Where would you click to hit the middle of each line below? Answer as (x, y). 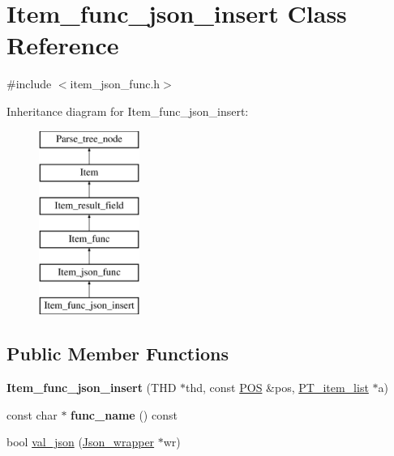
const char (32, 414)
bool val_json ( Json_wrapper (81, 442)
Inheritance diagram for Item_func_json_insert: (128, 111)
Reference (63, 45)
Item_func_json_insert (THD (92, 388)
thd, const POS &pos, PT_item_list (277, 388)
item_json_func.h (115, 84)
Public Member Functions (118, 354)
